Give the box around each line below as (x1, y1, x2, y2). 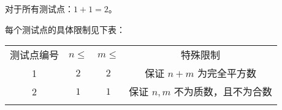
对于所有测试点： (5, 2, 74, 15)
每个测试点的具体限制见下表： (5, 23, 125, 35)
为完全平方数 (197, 66, 257, 81)
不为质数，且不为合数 (173, 84, 272, 99)
